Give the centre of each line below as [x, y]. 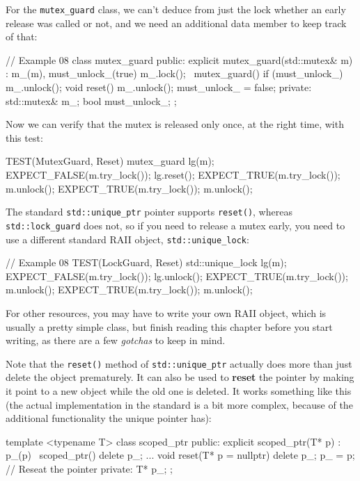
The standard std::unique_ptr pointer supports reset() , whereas [149, 212]
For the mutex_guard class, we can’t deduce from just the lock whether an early [176, 9]
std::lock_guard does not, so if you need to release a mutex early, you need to [175, 225]
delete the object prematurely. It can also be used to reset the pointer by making [180, 377]
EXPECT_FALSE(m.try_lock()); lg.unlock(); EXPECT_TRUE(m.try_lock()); [177, 276]
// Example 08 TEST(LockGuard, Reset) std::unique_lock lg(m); [146, 262]
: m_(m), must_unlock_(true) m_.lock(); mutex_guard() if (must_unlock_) [174, 73]
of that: [22, 36]
